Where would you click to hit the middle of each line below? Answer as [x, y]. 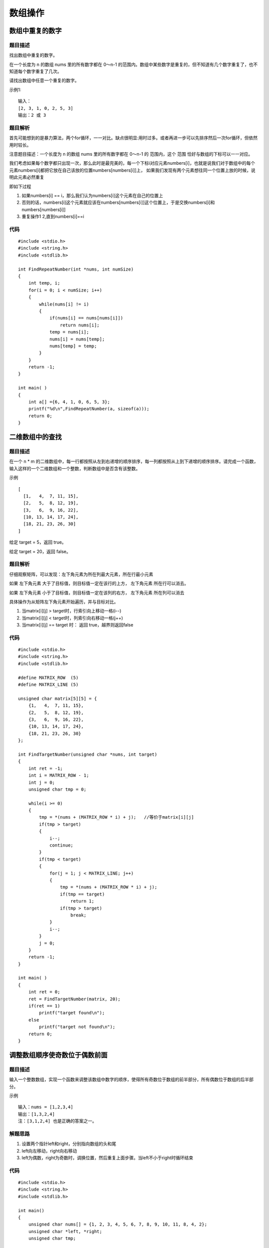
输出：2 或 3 [32, 115]
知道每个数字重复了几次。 [35, 71]
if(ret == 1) [44, 1006]
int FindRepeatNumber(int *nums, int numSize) [76, 269]
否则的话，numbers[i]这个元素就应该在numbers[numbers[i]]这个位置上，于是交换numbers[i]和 [118, 203]
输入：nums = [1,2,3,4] [46, 1107]
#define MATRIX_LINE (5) [48, 685]
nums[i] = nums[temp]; [77, 339]
